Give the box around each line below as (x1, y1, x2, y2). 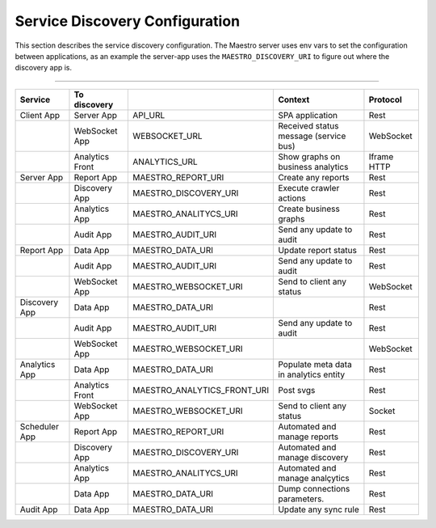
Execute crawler (278, 182, 340, 193)
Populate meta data (278, 358, 353, 370)
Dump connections (278, 483, 350, 494)
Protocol (368, 94, 403, 105)
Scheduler (19, 420, 60, 432)
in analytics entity (278, 369, 346, 380)
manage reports (278, 431, 339, 442)
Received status (278, 120, 339, 131)
